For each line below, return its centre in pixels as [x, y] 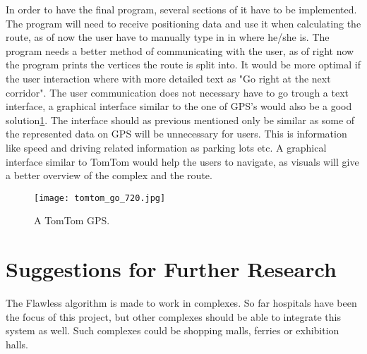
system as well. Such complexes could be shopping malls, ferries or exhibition [173, 330]
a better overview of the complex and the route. [109, 175]
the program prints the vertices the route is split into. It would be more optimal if [183, 65]
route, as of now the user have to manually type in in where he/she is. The [168, 37]
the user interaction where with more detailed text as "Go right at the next [168, 78]
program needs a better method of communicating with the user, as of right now [180, 50]
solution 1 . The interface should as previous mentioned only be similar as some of [180, 120]
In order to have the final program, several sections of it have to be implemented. [181, 9]
